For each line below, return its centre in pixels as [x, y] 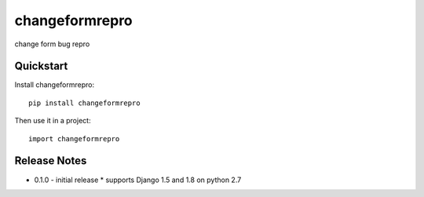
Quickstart [41, 66]
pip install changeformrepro [84, 103]
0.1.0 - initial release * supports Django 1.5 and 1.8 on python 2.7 [138, 180]
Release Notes [51, 161]
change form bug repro [52, 44]
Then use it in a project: [53, 121]
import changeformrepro [74, 139]
